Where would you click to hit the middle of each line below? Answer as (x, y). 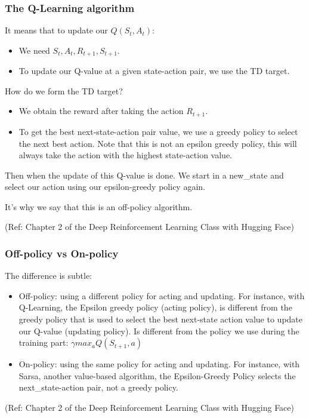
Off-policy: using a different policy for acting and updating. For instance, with (162, 295)
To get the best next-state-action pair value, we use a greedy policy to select (158, 131)
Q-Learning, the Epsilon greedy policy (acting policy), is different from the (155, 307)
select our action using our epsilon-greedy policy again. (105, 187)
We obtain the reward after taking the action (101, 111)
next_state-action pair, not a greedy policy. (98, 387)
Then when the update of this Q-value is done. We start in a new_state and (144, 175)
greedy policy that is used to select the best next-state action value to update (161, 319)
